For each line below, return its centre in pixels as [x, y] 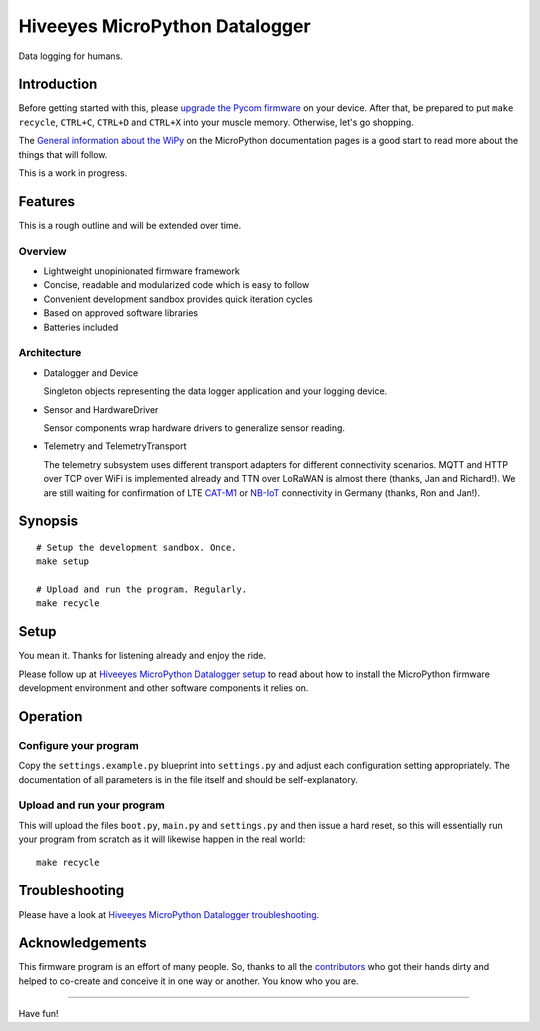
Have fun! [38, 1014]
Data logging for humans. [71, 56]
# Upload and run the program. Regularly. [142, 589]
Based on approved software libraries [121, 313]
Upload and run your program [91, 805]
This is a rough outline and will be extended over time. [130, 225]
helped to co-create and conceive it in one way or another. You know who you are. [188, 981]
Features [46, 201]
